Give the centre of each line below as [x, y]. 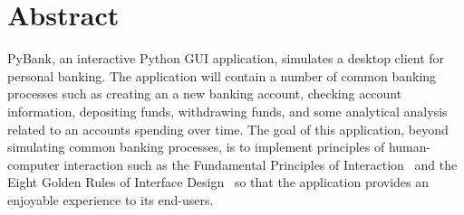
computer [34, 164]
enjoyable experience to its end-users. [111, 199]
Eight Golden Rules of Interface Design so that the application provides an [218, 182]
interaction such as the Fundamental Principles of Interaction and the [261, 164]
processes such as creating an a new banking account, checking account [205, 93]
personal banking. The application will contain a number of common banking [222, 75]
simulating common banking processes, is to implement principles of [196, 147]
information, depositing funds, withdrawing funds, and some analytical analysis [227, 111]
